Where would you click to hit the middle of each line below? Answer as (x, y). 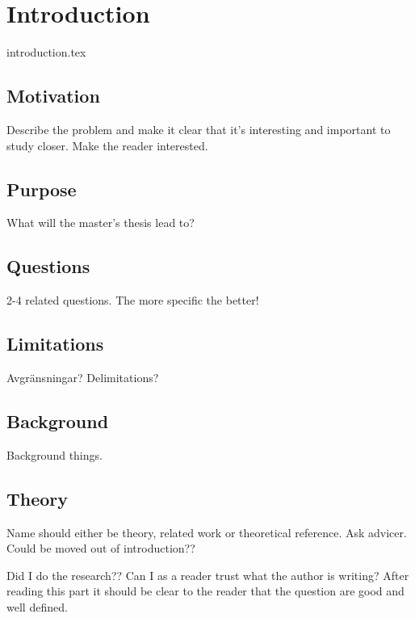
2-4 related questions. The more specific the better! (133, 300)
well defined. (37, 606)
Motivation (53, 96)
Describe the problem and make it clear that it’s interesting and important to (199, 129)
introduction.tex (46, 52)
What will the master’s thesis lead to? (101, 223)
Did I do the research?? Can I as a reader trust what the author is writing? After (208, 575)
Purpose (42, 189)
